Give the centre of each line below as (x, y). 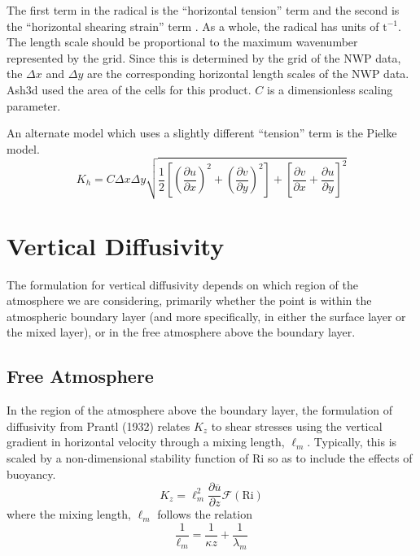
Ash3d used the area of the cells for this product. (129, 89)
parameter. (34, 105)
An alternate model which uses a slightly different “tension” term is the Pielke (202, 133)
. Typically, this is (352, 442)
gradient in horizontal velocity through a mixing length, (146, 442)
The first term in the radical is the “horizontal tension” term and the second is (203, 10)
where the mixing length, (69, 514)
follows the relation (205, 514)
